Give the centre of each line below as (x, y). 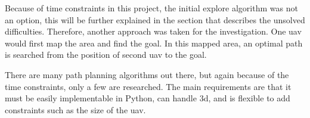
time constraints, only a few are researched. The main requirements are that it (148, 86)
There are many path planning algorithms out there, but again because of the (147, 74)
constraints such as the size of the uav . (75, 109)
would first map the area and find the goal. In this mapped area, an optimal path (154, 43)
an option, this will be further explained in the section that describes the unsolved (155, 19)
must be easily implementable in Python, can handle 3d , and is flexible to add (148, 98)
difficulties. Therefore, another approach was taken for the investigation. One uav (153, 31)
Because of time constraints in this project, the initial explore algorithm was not (151, 8)
